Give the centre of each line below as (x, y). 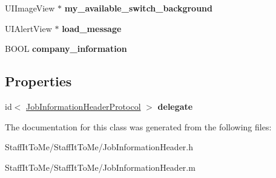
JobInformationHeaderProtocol (84, 106)
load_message (92, 28)
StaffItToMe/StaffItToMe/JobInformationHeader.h (99, 147)
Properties (38, 81)
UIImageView (30, 8)
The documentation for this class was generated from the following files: (138, 126)
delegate (175, 106)
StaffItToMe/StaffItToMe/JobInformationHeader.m (100, 167)
